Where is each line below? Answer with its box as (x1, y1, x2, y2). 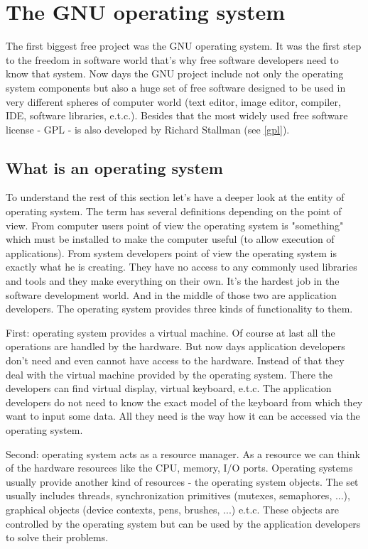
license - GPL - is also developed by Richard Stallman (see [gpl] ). (6, 121, 290, 136)
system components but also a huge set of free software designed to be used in (6, 80, 346, 94)
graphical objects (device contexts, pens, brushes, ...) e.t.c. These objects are (6, 501, 339, 516)
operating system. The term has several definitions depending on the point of (6, 204, 342, 219)
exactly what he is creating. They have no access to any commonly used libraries (6, 259, 357, 274)
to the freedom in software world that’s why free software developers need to (6, 52, 339, 67)
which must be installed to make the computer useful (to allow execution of (6, 232, 335, 246)
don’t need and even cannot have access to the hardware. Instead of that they (6, 353, 345, 368)
